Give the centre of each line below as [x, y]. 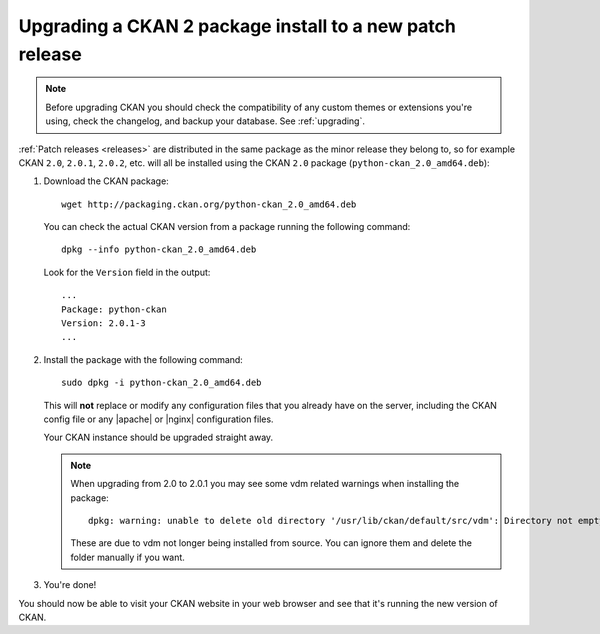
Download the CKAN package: [106, 181]
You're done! [70, 585]
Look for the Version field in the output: [127, 272]
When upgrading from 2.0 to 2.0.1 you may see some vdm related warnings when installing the [265, 484]
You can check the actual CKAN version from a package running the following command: [227, 227]
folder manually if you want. [127, 557]
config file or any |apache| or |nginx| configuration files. [158, 419]
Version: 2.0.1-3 [103, 323]
